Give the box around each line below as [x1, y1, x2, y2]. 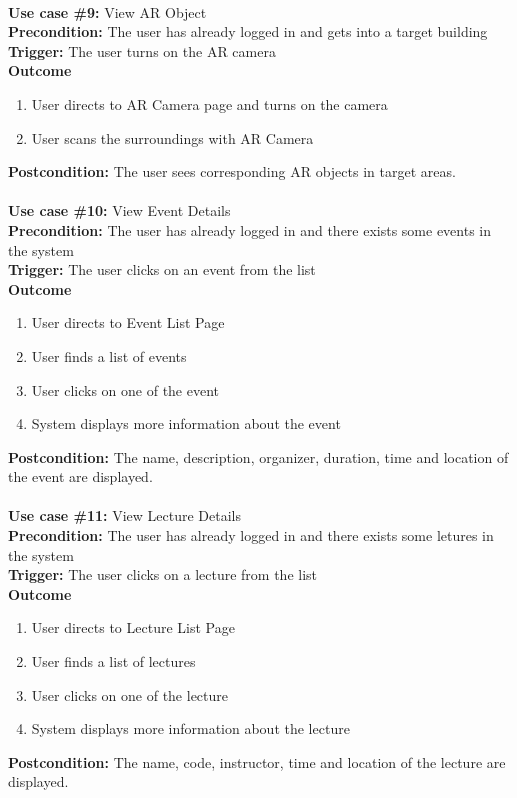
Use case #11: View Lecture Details [8, 505, 242, 526]
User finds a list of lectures [31, 651, 196, 672]
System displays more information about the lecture [31, 718, 350, 739]
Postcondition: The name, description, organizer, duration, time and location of [8, 446, 509, 467]
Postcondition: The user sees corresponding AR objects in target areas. [8, 161, 456, 182]
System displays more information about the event [31, 413, 341, 434]
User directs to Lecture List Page [31, 617, 235, 638]
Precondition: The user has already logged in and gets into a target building [8, 21, 488, 42]
